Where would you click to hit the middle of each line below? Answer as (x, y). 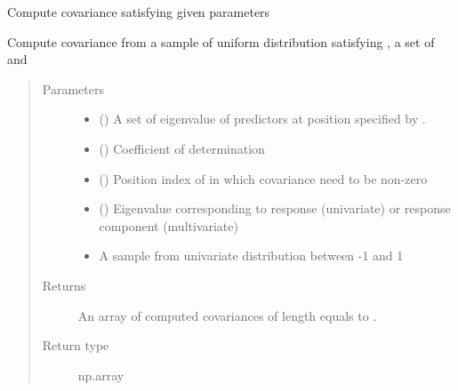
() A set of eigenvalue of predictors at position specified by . (262, 119)
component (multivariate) (169, 225)
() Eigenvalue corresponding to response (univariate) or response (275, 208)
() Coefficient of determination (182, 148)
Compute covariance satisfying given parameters (139, 12)
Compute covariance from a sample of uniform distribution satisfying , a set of (221, 41)
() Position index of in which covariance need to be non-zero (263, 178)
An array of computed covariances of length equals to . (227, 315)
